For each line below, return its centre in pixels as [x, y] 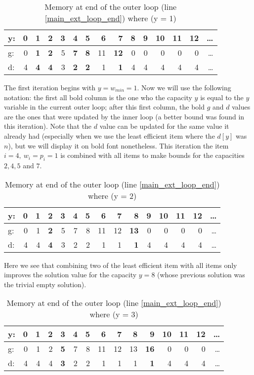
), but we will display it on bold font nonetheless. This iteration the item [118, 145]
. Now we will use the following [184, 87]
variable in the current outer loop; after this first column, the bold [105, 107]
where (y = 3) [114, 314]
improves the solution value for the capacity [70, 275]
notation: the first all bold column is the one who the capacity [98, 97]
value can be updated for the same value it [164, 126]
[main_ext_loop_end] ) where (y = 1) [110, 18]
